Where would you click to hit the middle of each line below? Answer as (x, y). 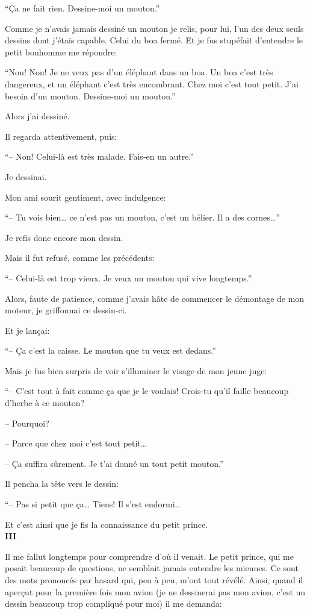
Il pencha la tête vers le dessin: (62, 484)
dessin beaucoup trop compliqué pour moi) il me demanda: (113, 603)
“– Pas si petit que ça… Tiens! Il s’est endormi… (93, 504)
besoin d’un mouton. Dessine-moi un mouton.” (90, 96)
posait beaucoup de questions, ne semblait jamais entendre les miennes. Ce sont (152, 568)
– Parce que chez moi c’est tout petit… (76, 443)
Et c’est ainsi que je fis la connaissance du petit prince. (106, 524)
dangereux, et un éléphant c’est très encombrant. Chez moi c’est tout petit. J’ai (152, 83)
